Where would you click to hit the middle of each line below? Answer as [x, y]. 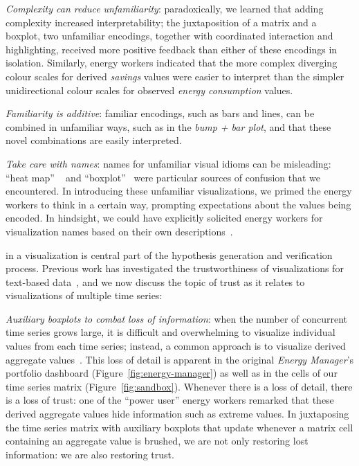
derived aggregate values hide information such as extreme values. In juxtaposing [177, 414]
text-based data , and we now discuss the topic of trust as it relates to [155, 281]
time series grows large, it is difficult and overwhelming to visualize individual [171, 332]
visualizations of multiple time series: [84, 295]
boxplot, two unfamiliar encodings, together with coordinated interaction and [169, 36]
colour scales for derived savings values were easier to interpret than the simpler [175, 76]
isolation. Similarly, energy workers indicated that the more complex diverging [172, 63]
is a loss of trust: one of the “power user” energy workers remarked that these [170, 400]
